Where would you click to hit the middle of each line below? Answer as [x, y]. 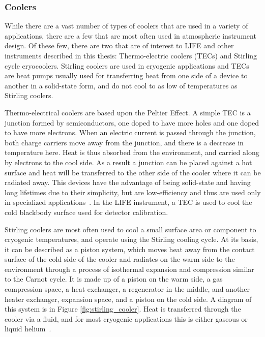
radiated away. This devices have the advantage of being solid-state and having [128, 182]
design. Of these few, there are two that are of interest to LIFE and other [119, 45]
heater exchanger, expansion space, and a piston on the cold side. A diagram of [128, 299]
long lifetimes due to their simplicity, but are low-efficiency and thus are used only [133, 192]
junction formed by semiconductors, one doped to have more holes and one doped [132, 122]
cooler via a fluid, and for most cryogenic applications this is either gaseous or [126, 318]
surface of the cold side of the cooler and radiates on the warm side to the [120, 259]
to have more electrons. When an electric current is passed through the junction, [130, 132]
